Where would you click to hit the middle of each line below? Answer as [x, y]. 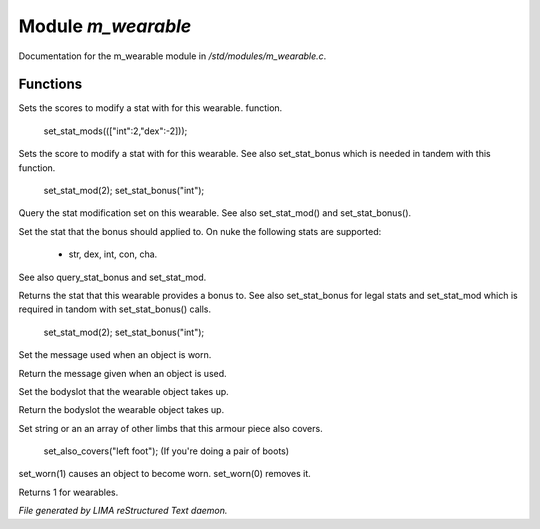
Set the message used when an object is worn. [115, 355]
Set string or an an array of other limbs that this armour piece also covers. [171, 428]
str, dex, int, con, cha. [113, 254]
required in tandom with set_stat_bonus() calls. [115, 309]
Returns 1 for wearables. [68, 492]
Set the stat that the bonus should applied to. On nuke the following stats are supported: [200, 231]
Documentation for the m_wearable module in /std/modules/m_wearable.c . [172, 56]
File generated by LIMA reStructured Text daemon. [123, 511]
